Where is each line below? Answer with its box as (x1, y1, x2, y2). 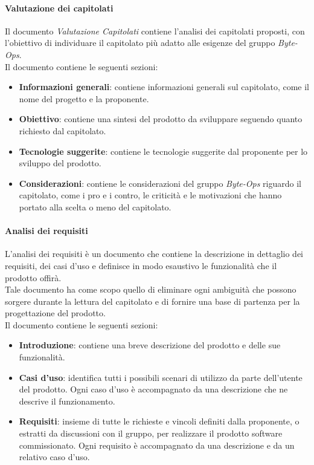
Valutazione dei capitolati (5, 1, 114, 14)
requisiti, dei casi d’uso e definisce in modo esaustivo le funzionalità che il (5, 259, 277, 272)
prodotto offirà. (5, 271, 62, 284)
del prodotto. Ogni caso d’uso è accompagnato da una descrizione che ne (19, 383, 288, 395)
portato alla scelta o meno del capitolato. (19, 200, 171, 213)
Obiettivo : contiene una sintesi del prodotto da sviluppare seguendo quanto (19, 112, 303, 125)
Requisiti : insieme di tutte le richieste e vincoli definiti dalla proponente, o (19, 415, 300, 428)
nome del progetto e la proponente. (19, 92, 149, 105)
